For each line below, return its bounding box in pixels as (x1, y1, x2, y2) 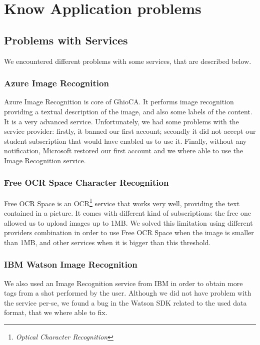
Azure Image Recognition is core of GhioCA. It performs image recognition (4, 96, 234, 107)
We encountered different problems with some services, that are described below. (4, 55, 251, 66)
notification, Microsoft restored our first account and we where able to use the (4, 145, 243, 156)
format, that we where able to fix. (4, 307, 107, 318)
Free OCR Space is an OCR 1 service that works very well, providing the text (4, 196, 240, 208)
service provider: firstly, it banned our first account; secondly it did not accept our (4, 126, 256, 136)
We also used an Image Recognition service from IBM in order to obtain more (4, 278, 243, 288)
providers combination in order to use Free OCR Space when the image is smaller (4, 227, 254, 238)
